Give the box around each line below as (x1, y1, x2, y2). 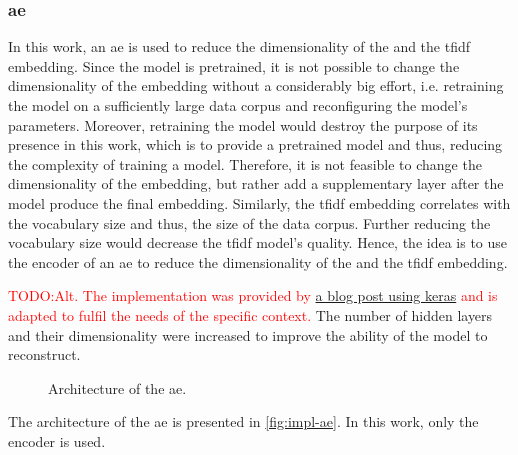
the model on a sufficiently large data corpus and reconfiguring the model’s (8, 95, 468, 115)
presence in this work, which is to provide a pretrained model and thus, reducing (8, 134, 503, 155)
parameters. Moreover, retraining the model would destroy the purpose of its (8, 114, 478, 135)
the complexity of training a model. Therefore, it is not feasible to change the (8, 153, 482, 174)
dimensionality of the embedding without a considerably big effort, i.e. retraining (8, 75, 504, 96)
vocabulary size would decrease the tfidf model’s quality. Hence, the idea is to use (8, 232, 508, 253)
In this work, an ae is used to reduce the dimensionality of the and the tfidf (8, 36, 471, 57)
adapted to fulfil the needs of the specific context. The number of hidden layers (8, 304, 493, 325)
